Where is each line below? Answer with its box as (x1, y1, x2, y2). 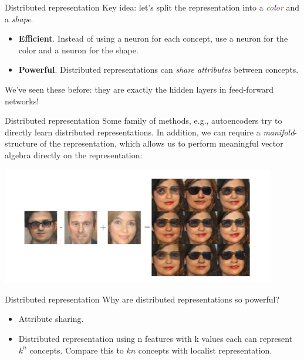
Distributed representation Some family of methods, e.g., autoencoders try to (5, 114, 282, 127)
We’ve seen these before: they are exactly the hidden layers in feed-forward (5, 83, 274, 95)
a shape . (5, 12, 33, 25)
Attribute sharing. (18, 313, 84, 325)
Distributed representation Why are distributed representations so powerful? (5, 293, 280, 305)
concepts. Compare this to (29, 344, 124, 356)
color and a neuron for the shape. (18, 43, 139, 56)
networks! (5, 94, 39, 107)
